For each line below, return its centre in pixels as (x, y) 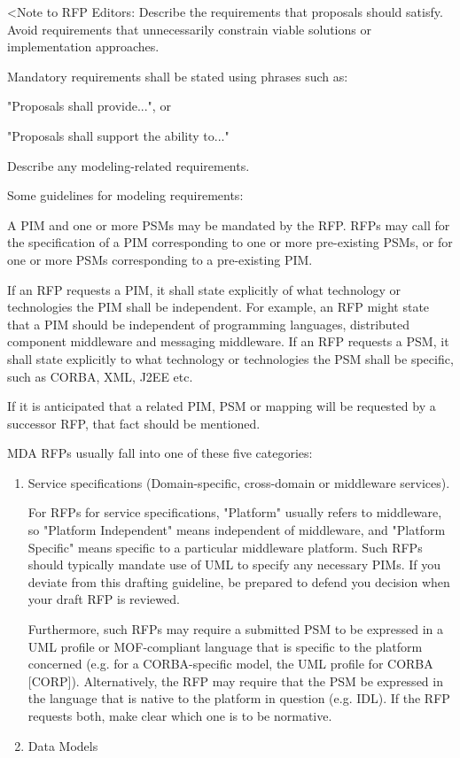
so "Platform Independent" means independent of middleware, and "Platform (237, 530)
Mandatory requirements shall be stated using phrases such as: (178, 76)
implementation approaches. (83, 46)
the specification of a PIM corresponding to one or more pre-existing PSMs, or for (230, 242)
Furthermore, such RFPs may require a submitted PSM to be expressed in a (236, 629)
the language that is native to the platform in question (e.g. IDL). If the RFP (239, 698)
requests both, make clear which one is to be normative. (180, 715)
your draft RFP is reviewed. (104, 599)
